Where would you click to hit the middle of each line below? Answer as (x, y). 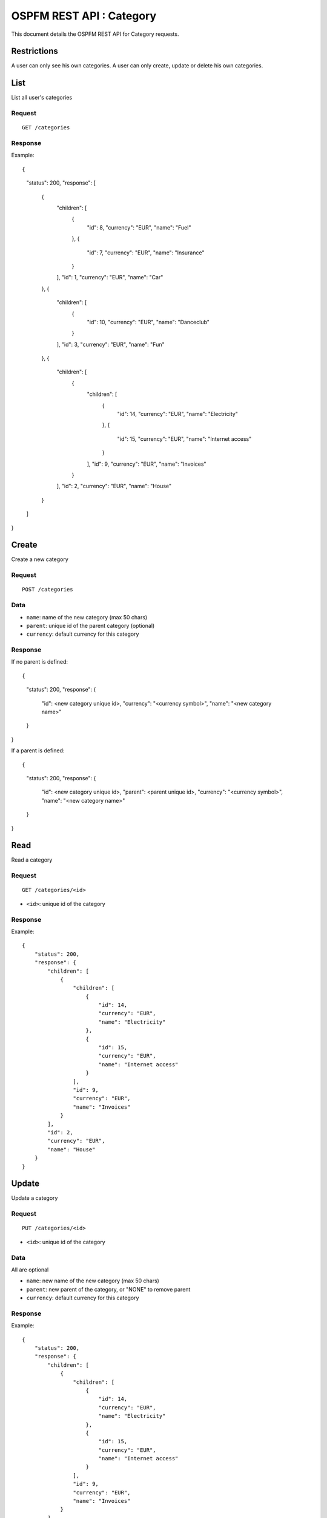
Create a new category (40, 559)
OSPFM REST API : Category (84, 16)
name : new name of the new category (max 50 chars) (93, 1281)
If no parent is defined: (40, 662)
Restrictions (35, 51)
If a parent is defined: (38, 750)
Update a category (35, 1198)
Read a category (32, 860)
